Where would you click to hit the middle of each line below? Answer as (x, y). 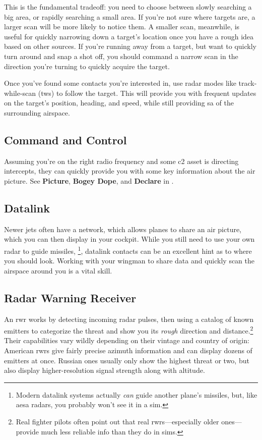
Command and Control (65, 140)
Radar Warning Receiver (70, 297)
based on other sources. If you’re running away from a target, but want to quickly (130, 46)
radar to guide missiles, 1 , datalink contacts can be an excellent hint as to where (128, 250)
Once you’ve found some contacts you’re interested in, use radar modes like (120, 83)
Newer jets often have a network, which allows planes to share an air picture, (123, 229)
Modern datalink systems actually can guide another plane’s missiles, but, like (137, 394)
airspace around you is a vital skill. (58, 270)
